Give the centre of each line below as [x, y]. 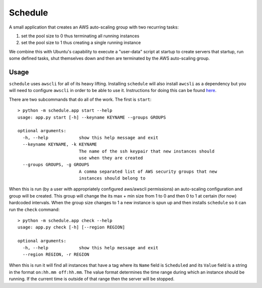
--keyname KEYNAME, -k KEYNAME [60, 144]
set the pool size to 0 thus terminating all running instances [80, 36]
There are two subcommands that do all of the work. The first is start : [80, 99]
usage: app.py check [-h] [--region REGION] [72, 227]
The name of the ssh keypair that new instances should [147, 151]
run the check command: [34, 209]
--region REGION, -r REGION [56, 254]
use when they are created [111, 158]
